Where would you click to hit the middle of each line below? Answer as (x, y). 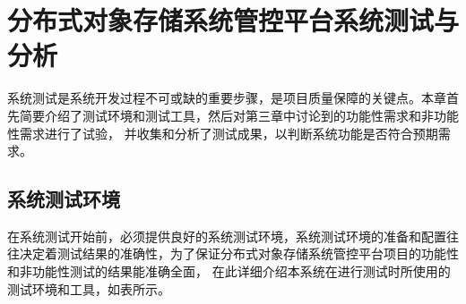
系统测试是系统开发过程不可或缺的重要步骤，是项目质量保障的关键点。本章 (227, 98)
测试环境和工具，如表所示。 (89, 288)
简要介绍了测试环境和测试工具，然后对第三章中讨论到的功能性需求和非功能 (239, 115)
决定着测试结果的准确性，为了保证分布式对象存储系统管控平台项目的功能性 (239, 253)
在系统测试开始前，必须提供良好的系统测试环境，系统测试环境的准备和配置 (227, 236)
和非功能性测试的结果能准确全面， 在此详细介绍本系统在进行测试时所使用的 (229, 271)
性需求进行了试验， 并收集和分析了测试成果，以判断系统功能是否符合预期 (223, 133)
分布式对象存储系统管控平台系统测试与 (233, 20)
